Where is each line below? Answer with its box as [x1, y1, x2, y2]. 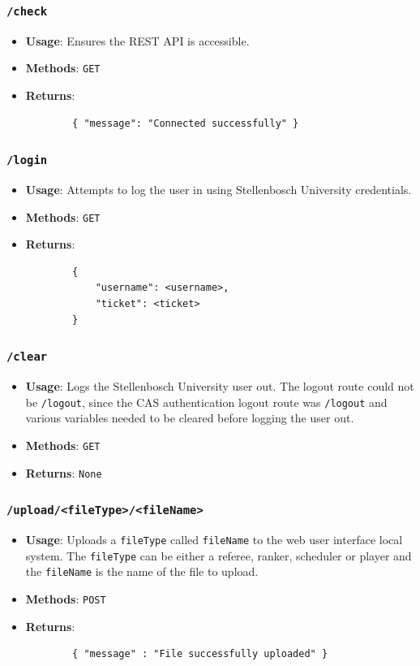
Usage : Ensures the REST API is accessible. [25, 32, 250, 49]
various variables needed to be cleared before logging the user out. [25, 409, 354, 426]
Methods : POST [25, 590, 106, 607]
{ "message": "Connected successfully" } [72, 117, 299, 129]
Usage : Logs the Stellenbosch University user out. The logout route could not [25, 378, 414, 394]
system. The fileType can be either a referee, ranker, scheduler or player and [25, 547, 412, 564]
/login [6, 154, 48, 167]
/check [6, 4, 48, 18]
